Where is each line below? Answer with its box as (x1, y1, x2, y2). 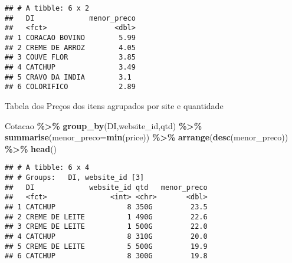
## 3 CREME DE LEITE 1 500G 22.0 (5, 222, 208, 231)
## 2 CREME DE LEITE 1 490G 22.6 (5, 212, 208, 221)
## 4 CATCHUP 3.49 (5, 63, 136, 71)
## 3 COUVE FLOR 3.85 (5, 53, 136, 62)
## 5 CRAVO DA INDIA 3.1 (5, 73, 132, 81)
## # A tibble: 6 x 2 (5, 4, 90, 12)
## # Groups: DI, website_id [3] (5, 173, 145, 182)
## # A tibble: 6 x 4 (5, 163, 90, 172)
